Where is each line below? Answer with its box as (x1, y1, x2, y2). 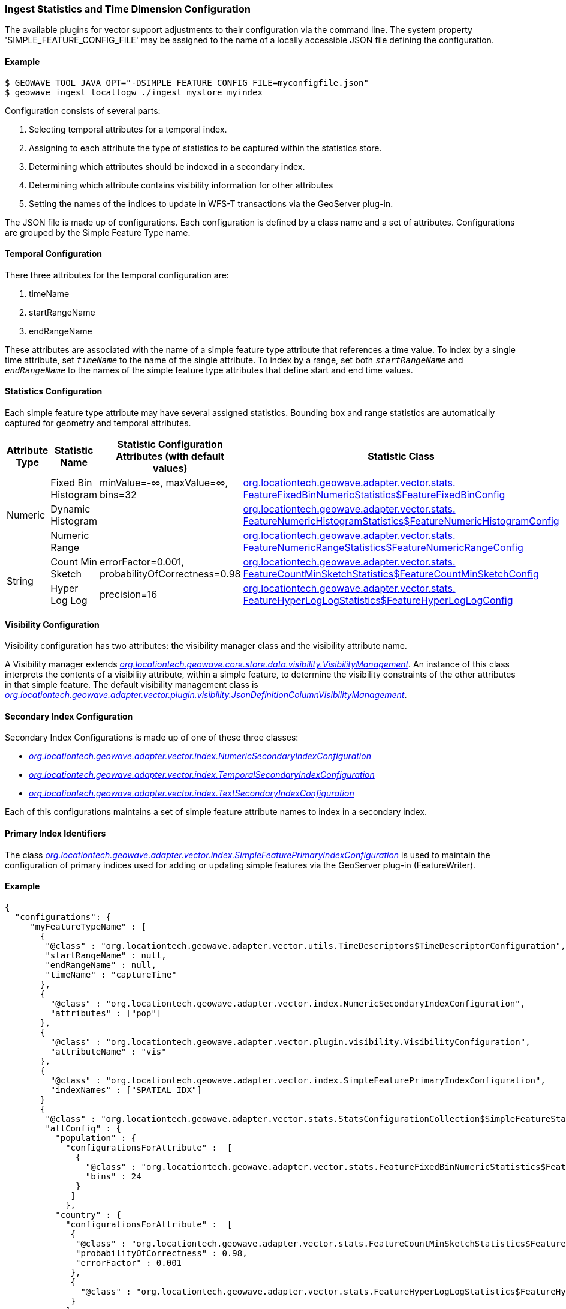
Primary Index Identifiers (5, 828, 106, 839)
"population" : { (55, 1133, 137, 1143)
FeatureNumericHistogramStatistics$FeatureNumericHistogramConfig (243, 515, 559, 528)
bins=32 (99, 489, 137, 501)
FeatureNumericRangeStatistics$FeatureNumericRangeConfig (243, 541, 523, 554)
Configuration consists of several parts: (5, 105, 161, 116)
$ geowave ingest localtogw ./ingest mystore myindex (5, 87, 263, 97)
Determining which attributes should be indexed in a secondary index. (29, 161, 305, 172)
